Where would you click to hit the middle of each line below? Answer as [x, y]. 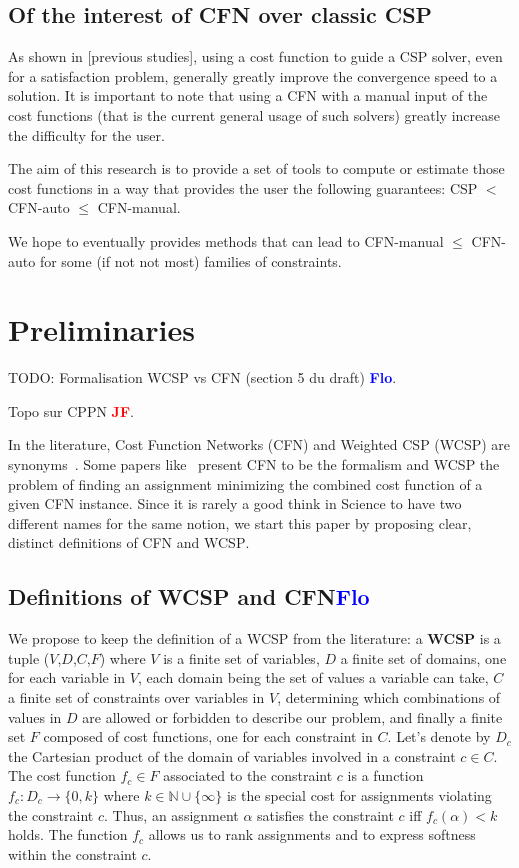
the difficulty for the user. [86, 134]
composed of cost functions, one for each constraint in [208, 736]
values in [35, 716]
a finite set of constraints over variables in [136, 697]
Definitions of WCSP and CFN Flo [189, 596]
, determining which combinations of [389, 697]
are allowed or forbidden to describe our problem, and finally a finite [292, 716]
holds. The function [68, 834]
